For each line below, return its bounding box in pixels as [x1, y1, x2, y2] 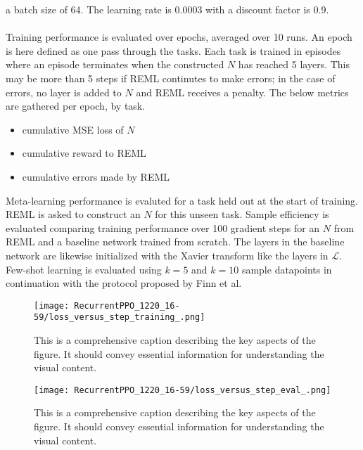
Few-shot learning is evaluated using [6, 262, 162, 276]
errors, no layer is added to [6, 84, 122, 99]
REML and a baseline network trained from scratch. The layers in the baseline [6, 234, 345, 249]
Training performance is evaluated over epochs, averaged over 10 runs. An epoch [6, 30, 352, 44]
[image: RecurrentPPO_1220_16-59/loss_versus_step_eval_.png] [34, 385, 331, 395]
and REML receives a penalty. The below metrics [136, 84, 349, 99]
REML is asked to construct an [6, 207, 141, 221]
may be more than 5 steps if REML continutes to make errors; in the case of [6, 70, 336, 85]
